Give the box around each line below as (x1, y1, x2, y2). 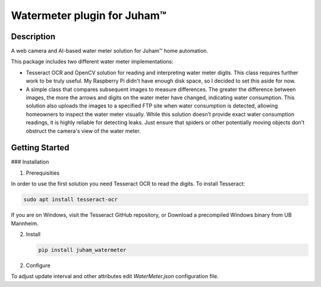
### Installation (11, 158, 49, 166)
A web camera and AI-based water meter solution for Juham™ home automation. (11, 48, 208, 55)
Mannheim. (11, 220, 39, 227)
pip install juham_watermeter (38, 247, 127, 253)
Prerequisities (26, 169, 59, 176)
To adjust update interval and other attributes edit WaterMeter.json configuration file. (11, 273, 219, 280)
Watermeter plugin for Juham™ (11, 9, 166, 22)
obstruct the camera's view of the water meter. (26, 127, 141, 134)
